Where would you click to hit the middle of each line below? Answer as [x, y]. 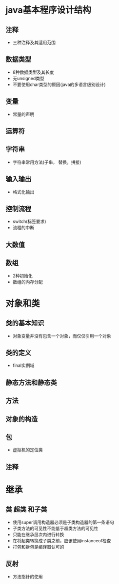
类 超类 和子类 [26, 510]
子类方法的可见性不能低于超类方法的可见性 [55, 528]
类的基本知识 [25, 323]
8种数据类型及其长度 [33, 72]
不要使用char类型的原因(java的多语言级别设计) [59, 84]
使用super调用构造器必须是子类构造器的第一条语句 [63, 522]
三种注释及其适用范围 [34, 42]
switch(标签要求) [29, 222]
